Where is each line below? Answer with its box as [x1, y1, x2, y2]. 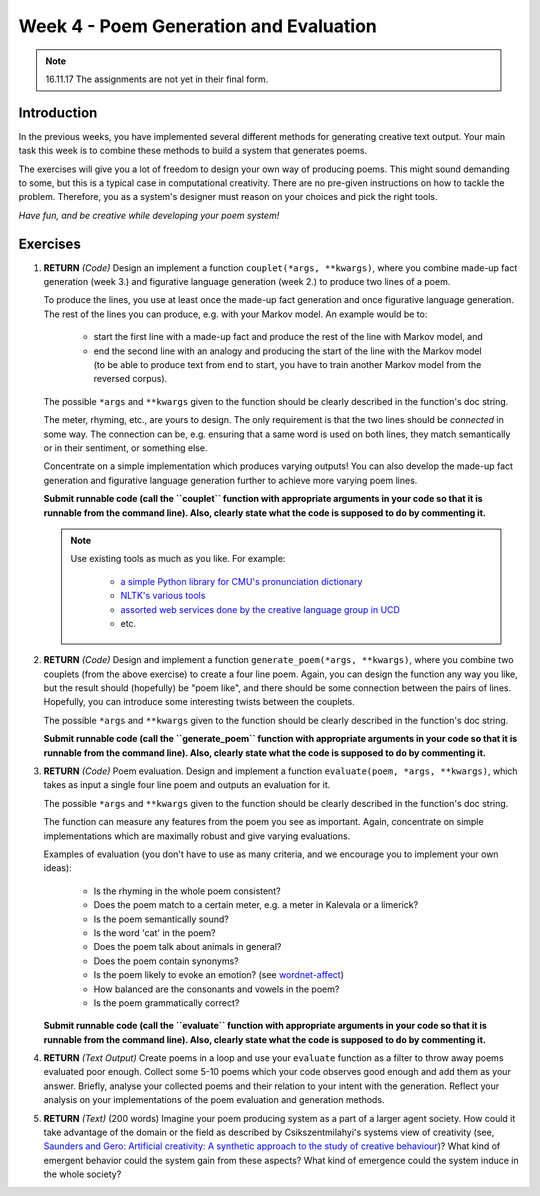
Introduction [18, 104, 98, 121]
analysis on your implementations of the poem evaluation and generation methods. [43, 1094, 385, 1106]
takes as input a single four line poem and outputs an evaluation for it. [43, 779, 331, 791]
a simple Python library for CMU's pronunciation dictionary [120, 575, 363, 587]
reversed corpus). [93, 373, 168, 385]
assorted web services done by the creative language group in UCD [120, 603, 400, 615]
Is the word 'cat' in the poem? [93, 926, 217, 939]
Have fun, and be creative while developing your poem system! [18, 209, 280, 221]
